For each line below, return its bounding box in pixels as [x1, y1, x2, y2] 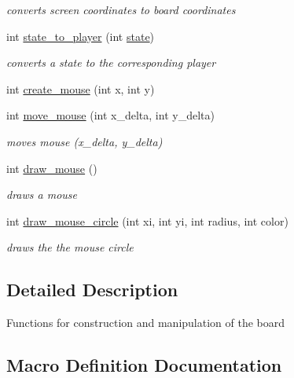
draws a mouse [6, 186, 77, 203]
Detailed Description [6, 277, 178, 302]
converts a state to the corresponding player [6, 54, 216, 71]
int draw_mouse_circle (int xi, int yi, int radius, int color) [6, 212, 288, 229]
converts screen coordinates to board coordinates [6, 2, 236, 17]
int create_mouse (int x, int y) [6, 80, 155, 97]
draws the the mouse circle [6, 239, 134, 255]
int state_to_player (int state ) [6, 28, 155, 44]
